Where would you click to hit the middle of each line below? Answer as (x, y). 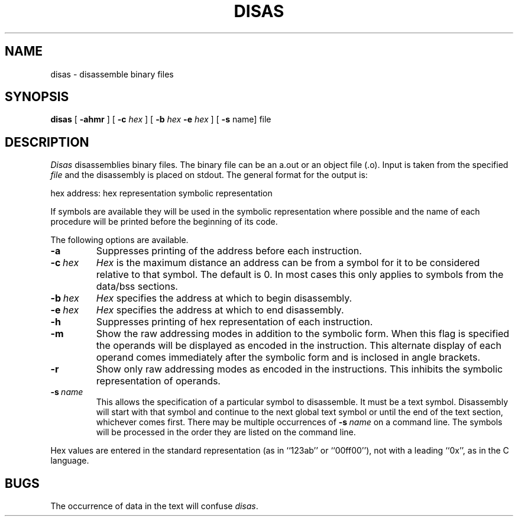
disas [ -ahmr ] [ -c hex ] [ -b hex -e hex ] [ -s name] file (161, 119)
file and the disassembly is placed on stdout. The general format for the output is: (209, 175)
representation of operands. (158, 381)
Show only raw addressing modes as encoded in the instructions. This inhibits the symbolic (300, 369)
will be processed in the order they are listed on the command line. (226, 432)
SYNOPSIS (37, 97)
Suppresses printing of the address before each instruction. (229, 251)
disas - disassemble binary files (112, 74)
